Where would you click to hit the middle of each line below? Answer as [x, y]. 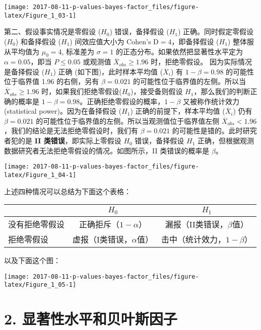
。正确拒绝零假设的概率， [122, 101]
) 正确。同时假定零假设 [216, 31]
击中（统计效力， [194, 239]
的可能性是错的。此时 [207, 131]
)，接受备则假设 [156, 91]
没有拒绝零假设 [37, 224]
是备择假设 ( [24, 71]
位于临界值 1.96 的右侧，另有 [52, 81]
